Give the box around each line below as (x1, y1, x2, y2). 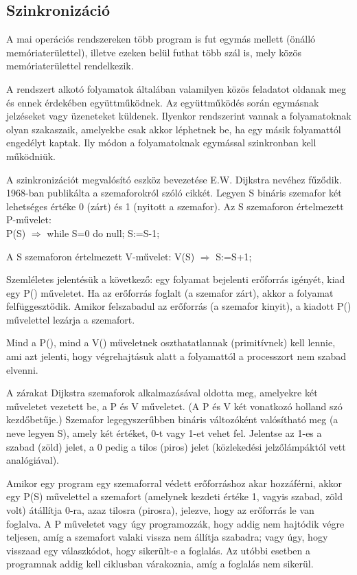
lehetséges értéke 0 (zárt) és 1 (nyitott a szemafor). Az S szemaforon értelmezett (6, 199, 344, 213)
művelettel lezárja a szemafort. (6, 312, 135, 326)
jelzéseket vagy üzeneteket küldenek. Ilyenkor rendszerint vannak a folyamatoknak (6, 109, 352, 123)
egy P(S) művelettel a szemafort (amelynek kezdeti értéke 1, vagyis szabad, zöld (6, 489, 343, 504)
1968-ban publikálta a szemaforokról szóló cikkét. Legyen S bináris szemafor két (6, 185, 342, 200)
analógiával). (6, 453, 60, 467)
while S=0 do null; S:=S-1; (47, 225, 160, 240)
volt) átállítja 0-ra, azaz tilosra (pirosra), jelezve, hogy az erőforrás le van (6, 503, 314, 517)
